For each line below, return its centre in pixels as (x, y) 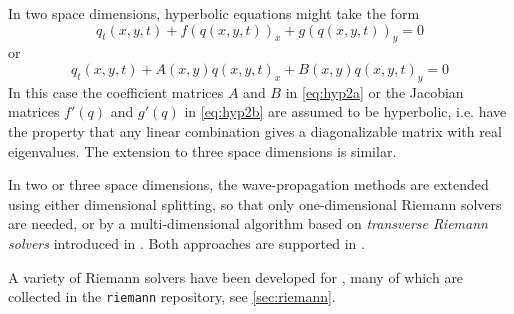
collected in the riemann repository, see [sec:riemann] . (172, 296)
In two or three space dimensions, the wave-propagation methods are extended (248, 184)
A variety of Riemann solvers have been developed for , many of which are (236, 276)
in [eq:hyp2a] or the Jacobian (374, 91)
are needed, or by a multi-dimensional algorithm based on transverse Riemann (248, 223)
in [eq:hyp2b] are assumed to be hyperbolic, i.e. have (345, 111)
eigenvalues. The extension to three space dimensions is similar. (202, 150)
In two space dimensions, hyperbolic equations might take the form (214, 13)
